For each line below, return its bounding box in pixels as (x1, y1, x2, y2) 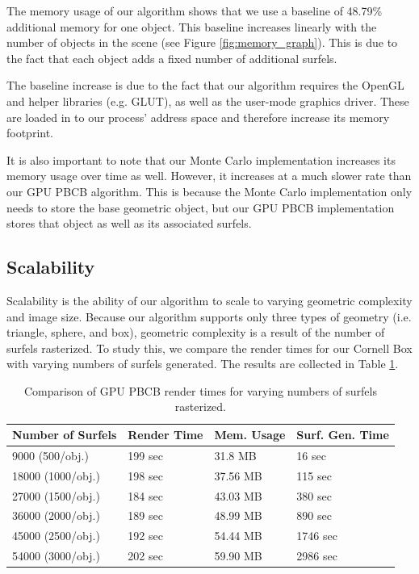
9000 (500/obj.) (12, 446, 89, 463)
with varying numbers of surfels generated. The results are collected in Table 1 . (6, 355, 399, 372)
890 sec (296, 507, 332, 524)
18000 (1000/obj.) (12, 467, 100, 484)
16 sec (296, 446, 326, 463)
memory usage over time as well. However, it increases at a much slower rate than (6, 167, 412, 184)
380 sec (296, 487, 332, 504)
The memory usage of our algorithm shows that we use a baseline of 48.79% (6, 2, 383, 19)
